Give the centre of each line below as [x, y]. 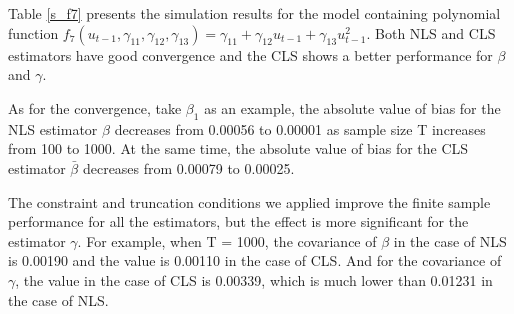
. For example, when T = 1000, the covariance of [227, 240]
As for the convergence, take [95, 107]
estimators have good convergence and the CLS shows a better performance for [250, 54]
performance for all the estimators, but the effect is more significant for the [238, 221]
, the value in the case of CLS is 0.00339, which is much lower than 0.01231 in [254, 279]
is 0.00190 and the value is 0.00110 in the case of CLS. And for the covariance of [255, 260]
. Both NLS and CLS [431, 32]
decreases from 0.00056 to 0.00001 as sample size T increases [300, 128]
